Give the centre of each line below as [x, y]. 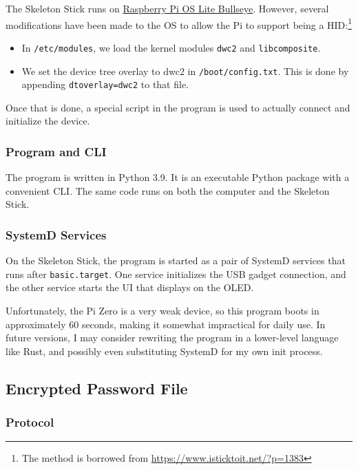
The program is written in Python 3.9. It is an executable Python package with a [178, 177]
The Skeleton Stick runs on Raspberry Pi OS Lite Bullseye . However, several [167, 8]
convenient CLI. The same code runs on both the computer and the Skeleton [168, 190]
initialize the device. [48, 121]
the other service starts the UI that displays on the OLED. [130, 287]
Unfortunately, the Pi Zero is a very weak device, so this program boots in [162, 311]
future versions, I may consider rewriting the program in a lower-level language [172, 338]
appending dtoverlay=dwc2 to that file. [105, 84]
